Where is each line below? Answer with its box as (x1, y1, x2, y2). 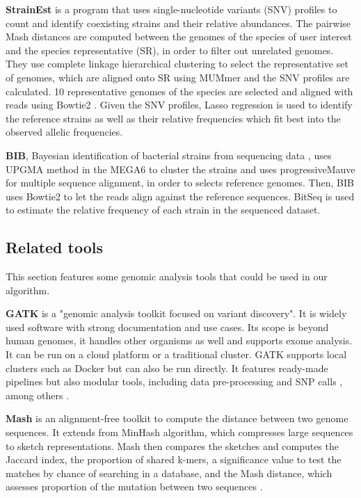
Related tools (6, 236, 103, 258)
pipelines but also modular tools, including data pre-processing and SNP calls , (6, 374, 343, 389)
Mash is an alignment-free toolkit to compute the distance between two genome (6, 411, 348, 426)
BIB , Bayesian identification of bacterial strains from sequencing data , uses (6, 147, 332, 162)
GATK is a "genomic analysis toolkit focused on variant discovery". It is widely (6, 306, 347, 321)
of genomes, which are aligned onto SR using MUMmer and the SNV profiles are (6, 70, 350, 84)
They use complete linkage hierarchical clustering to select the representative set (6, 56, 348, 71)
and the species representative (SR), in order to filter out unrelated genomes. (6, 42, 334, 57)
